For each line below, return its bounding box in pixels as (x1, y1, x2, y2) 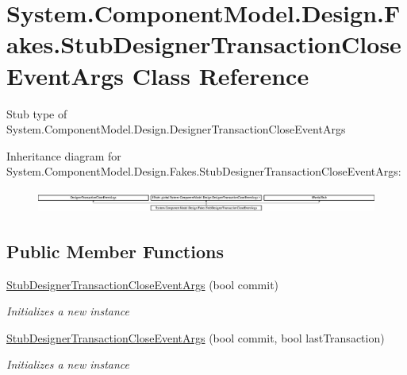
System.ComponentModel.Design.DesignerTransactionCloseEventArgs (6, 121, 346, 137)
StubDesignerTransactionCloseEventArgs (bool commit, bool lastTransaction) (6, 329, 385, 346)
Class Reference (132, 59, 309, 91)
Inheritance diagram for (6, 147, 121, 164)
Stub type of (6, 105, 67, 122)
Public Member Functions (6, 238, 224, 263)
